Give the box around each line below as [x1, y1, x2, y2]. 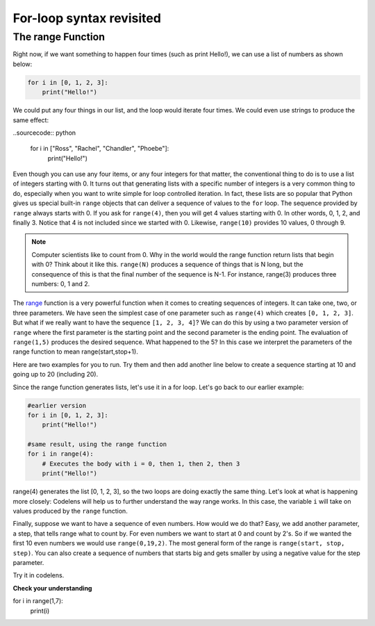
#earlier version [27, 402, 87, 409]
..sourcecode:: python [12, 129, 76, 137]
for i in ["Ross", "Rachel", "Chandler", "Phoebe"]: [30, 145, 169, 153]
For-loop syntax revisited [12, 10, 161, 26]
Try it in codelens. [12, 571, 65, 579]
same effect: [12, 115, 49, 124]
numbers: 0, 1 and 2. [31, 280, 90, 288]
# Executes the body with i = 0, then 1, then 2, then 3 [42, 459, 240, 468]
